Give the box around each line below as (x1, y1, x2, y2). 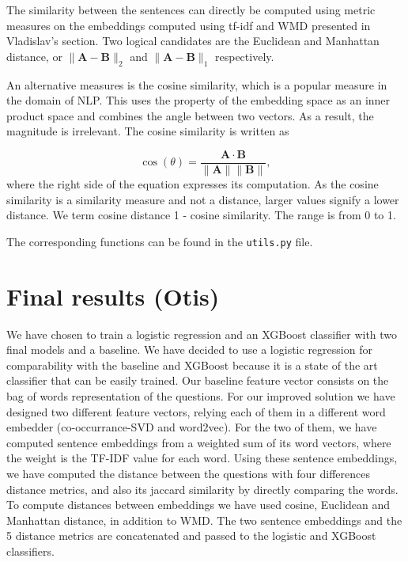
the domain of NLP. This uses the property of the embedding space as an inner (6, 92, 391, 108)
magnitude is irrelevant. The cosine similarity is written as (6, 123, 289, 139)
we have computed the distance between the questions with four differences (6, 465, 370, 481)
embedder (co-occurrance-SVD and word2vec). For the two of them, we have (6, 419, 377, 435)
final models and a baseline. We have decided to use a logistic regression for (6, 341, 372, 358)
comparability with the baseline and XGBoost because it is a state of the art (6, 356, 378, 373)
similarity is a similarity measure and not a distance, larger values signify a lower (6, 191, 399, 207)
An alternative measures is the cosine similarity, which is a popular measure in (6, 76, 387, 93)
